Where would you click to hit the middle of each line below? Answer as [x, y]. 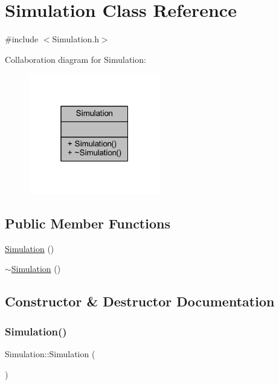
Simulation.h [75, 39]
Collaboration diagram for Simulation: [75, 59]
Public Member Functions [88, 223]
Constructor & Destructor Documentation [140, 301]
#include [22, 39]
